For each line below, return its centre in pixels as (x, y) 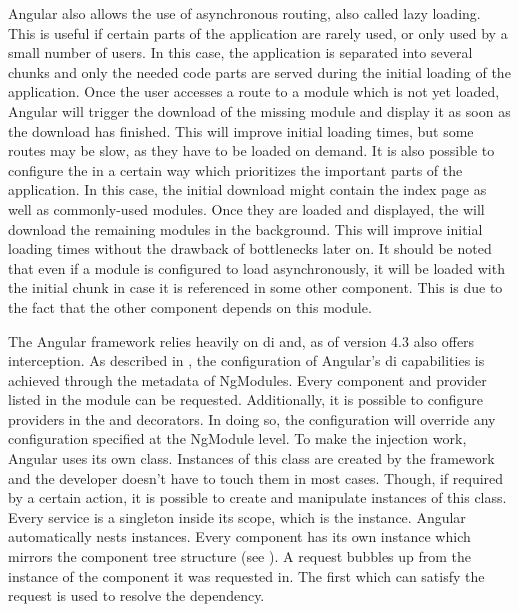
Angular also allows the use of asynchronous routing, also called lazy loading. (244, 13)
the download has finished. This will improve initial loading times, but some (241, 130)
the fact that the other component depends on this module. (190, 306)
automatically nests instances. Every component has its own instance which (239, 536)
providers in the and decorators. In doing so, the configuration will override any (252, 418)
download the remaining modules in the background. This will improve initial (245, 228)
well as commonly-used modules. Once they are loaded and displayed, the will (246, 208)
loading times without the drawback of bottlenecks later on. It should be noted (250, 248)
